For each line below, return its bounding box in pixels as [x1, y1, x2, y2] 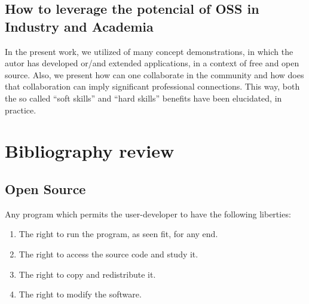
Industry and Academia [5, 17, 154, 35]
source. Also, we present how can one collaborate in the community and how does [5, 68, 304, 81]
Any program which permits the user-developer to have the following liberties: [5, 207, 291, 220]
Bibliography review [5, 139, 175, 163]
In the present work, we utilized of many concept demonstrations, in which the [5, 45, 293, 57]
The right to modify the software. [19, 288, 142, 300]
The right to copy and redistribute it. [19, 268, 156, 280]
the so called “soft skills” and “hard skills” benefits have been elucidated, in [5, 91, 282, 104]
